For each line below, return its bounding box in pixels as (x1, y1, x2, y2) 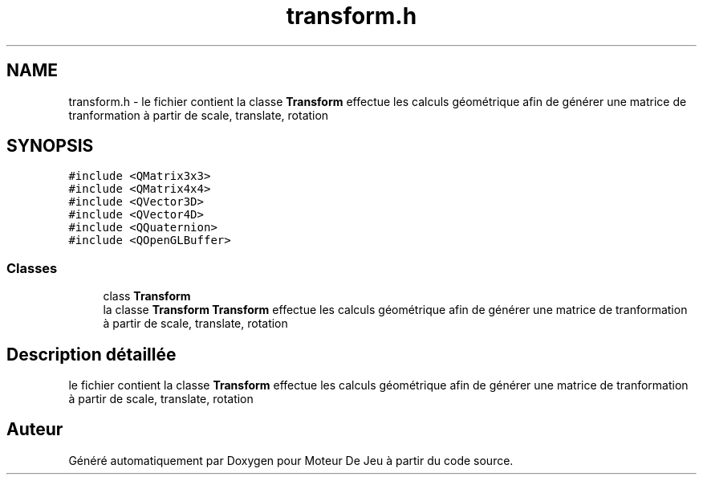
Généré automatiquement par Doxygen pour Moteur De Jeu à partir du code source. (68, 453, 514, 467)
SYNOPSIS (6, 136, 94, 157)
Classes (6, 259, 58, 276)
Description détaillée (6, 344, 177, 365)
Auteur (6, 419, 63, 440)
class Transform (103, 289, 191, 304)
